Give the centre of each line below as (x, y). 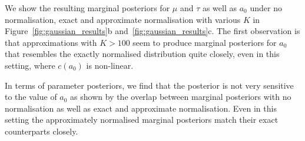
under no (266, 8)
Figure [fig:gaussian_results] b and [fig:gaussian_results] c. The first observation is (152, 31)
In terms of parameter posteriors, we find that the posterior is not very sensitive (149, 85)
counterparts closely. (42, 131)
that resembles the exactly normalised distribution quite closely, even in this (142, 54)
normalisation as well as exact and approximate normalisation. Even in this (141, 108)
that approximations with (51, 42)
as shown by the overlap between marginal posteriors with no (181, 97)
